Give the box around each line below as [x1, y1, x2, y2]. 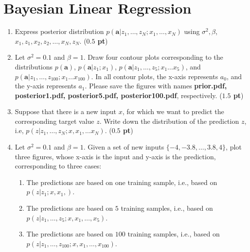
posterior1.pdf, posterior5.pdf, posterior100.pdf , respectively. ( [15, 90, 222, 100]
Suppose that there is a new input [15, 106, 117, 117]
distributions [15, 61, 53, 71]
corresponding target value [15, 116, 94, 126]
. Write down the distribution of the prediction [99, 116, 239, 126]
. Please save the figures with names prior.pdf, [85, 81, 227, 91]
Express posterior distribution [15, 26, 104, 36]
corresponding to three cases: [15, 161, 102, 171]
